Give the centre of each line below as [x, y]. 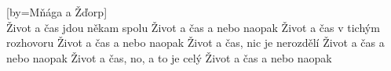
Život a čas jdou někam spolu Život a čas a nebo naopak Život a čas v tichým [193, 27]
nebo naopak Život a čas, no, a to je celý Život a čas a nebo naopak [169, 57]
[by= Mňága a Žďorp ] [57, 12]
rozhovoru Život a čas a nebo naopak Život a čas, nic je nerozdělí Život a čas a [195, 43]
